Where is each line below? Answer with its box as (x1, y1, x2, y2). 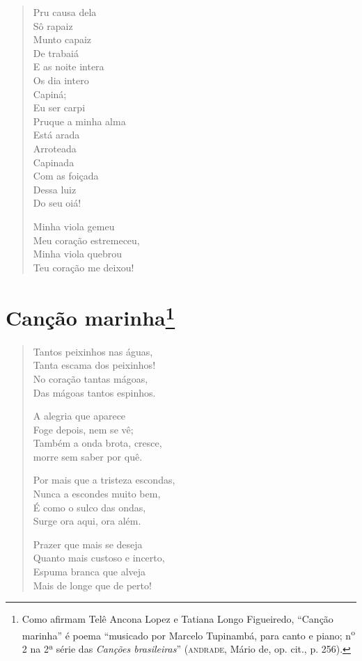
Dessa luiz (33, 182, 77, 196)
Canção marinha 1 (6, 301, 175, 332)
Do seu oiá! (33, 196, 81, 210)
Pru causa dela (33, 5, 97, 19)
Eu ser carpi (33, 100, 86, 115)
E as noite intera (33, 59, 104, 74)
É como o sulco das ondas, (33, 500, 146, 514)
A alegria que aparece (33, 408, 126, 423)
